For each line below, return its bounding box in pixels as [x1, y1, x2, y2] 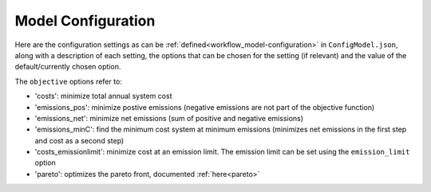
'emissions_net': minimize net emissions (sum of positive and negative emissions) [34, 113, 303, 123]
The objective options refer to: [14, 76, 123, 86]
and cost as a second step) [34, 135, 125, 145]
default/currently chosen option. [14, 62, 121, 72]
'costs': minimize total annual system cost [34, 92, 172, 101]
